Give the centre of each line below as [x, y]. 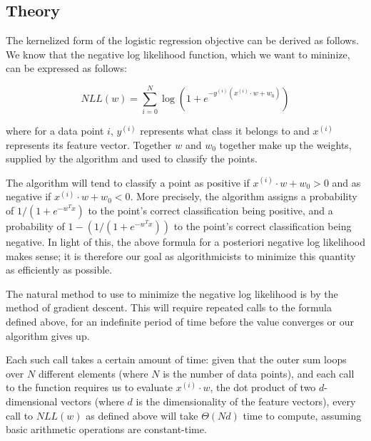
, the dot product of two [263, 387]
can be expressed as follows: [66, 68]
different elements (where [93, 373]
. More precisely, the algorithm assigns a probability [244, 196]
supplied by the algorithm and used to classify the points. [132, 159]
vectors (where [92, 401]
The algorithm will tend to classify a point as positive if [128, 182]
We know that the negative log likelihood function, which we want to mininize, [178, 54]
